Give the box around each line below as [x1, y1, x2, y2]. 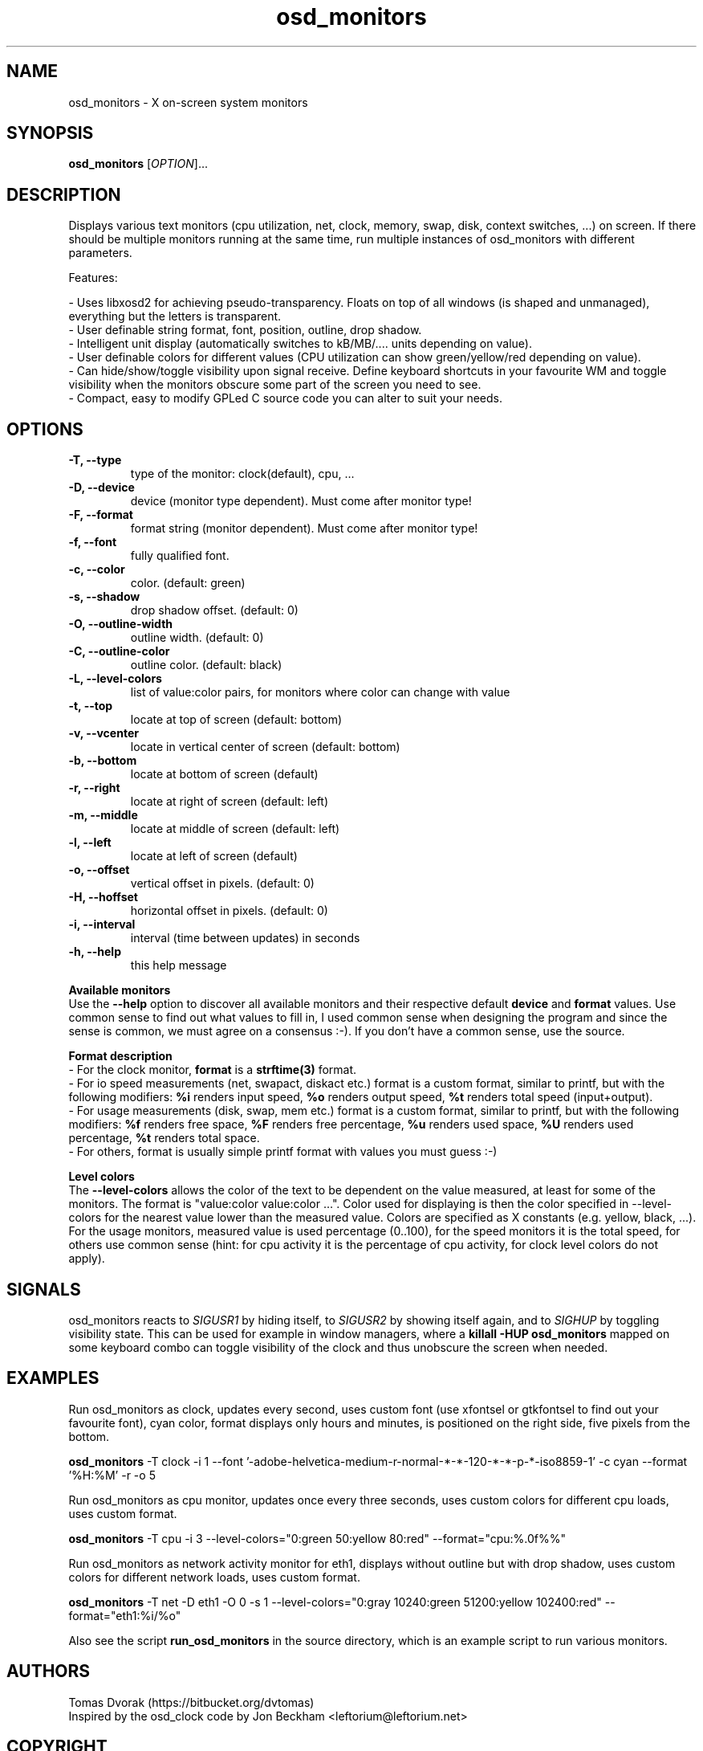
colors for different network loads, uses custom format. [68, 1569, 360, 1584]
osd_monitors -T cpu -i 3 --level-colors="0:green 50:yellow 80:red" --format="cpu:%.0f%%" [68, 1531, 567, 1545]
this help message [130, 958, 227, 973]
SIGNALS [6, 1279, 81, 1300]
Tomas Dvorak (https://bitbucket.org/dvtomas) [68, 1695, 315, 1709]
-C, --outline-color [68, 644, 170, 659]
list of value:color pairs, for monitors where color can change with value [130, 685, 510, 700]
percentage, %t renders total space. [68, 1131, 260, 1145]
